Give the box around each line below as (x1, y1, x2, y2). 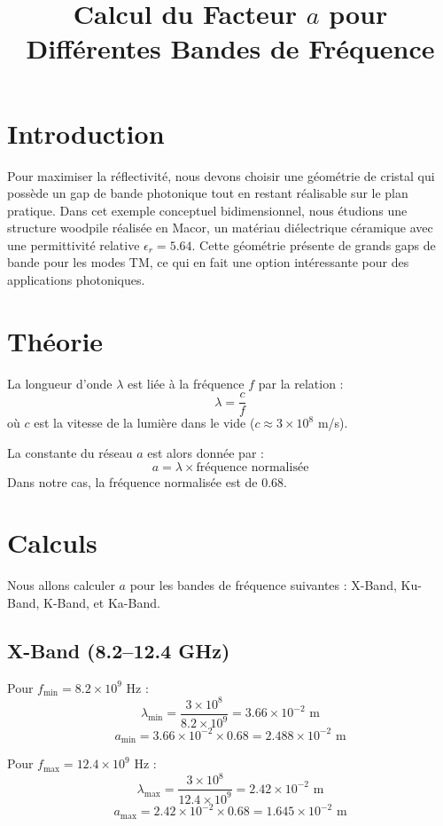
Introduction (7, 114, 165, 151)
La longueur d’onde (7, 374, 113, 392)
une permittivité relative (7, 235, 140, 254)
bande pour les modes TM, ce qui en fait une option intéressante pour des (7, 253, 409, 271)
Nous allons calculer (7, 576, 115, 594)
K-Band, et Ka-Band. (43, 593, 160, 611)
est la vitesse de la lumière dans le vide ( (34, 413, 255, 432)
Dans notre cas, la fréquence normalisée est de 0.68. (7, 472, 287, 491)
